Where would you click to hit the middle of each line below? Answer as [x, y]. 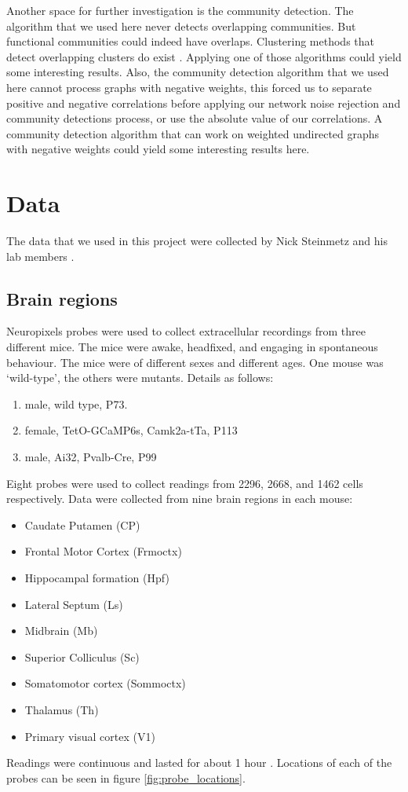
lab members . [40, 256]
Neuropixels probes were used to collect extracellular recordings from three [186, 331]
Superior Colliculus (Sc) [82, 656]
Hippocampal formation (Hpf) [97, 577]
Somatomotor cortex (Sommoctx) [105, 683]
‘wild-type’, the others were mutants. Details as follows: [140, 378]
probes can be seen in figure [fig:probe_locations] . [126, 777]
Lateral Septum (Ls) [74, 604]
